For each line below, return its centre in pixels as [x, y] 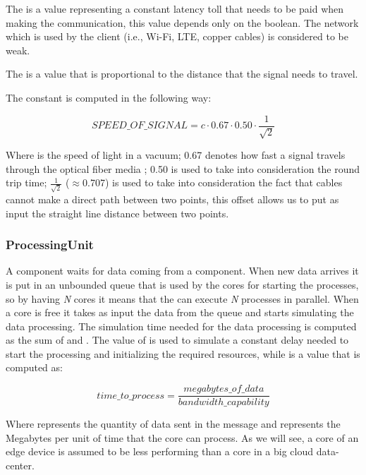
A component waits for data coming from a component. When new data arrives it [182, 271]
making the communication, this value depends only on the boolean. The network [182, 22]
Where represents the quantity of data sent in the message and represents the [173, 424]
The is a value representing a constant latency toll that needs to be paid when [175, 8]
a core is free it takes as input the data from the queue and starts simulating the [180, 312]
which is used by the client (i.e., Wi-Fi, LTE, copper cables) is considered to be [177, 36]
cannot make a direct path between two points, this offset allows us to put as [172, 199]
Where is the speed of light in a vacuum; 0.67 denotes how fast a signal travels [176, 155]
